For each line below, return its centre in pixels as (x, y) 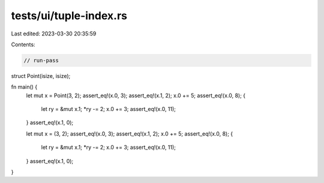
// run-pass (41, 60)
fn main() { (24, 87)
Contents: (23, 44)
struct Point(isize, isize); (41, 76)
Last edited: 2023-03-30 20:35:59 (54, 34)
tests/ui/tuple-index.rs (69, 16)
